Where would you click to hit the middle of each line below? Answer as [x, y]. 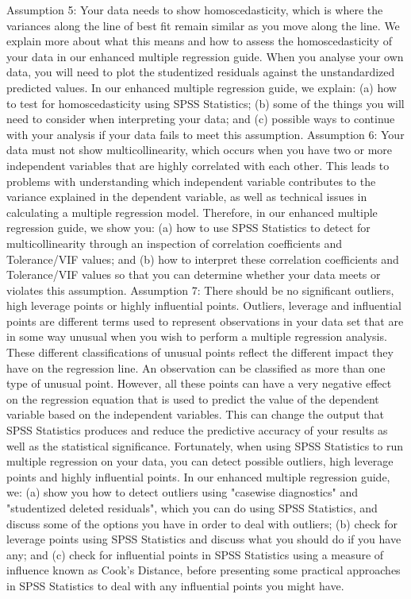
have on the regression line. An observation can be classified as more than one [196, 367]
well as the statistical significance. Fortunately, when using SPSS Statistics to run [205, 445]
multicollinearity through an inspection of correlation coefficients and [175, 243]
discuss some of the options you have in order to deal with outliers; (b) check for [202, 523]
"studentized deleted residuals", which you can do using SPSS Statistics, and [192, 508]
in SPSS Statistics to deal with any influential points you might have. [175, 585]
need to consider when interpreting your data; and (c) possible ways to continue [201, 119]
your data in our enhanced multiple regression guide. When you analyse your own [205, 56]
